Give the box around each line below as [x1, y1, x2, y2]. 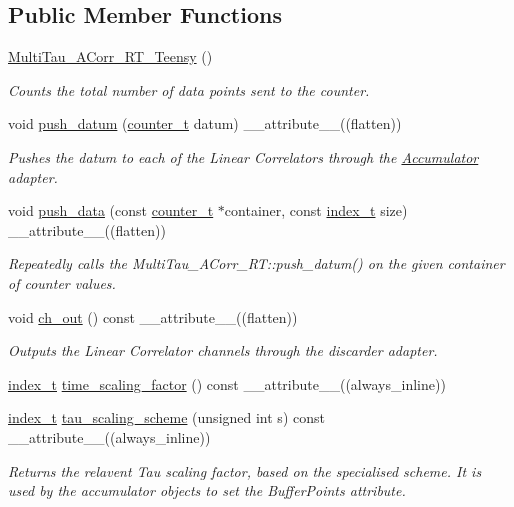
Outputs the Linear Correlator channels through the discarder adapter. [8, 340, 438, 361]
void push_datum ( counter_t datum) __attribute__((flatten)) [8, 113, 402, 134]
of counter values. [8, 272, 116, 293]
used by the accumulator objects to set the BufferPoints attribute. [8, 480, 406, 501]
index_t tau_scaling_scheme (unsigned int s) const [8, 407, 325, 428]
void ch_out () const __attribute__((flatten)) [8, 306, 298, 327]
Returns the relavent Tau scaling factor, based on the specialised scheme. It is [8, 460, 482, 481]
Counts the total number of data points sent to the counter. [8, 79, 370, 100]
